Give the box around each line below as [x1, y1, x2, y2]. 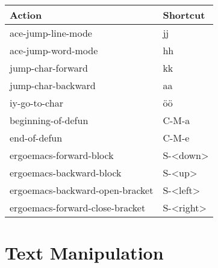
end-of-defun [10, 131, 63, 145]
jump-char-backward [10, 78, 96, 92]
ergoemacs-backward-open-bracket [10, 183, 154, 197]
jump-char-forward [10, 61, 88, 75]
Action [10, 8, 42, 22]
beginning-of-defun [10, 113, 89, 127]
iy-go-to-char [10, 96, 63, 110]
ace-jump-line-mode [10, 26, 92, 40]
